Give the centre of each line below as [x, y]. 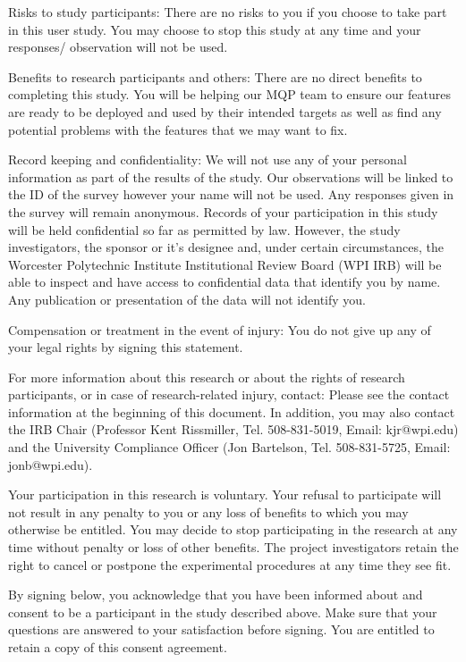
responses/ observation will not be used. [118, 47]
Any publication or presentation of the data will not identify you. [187, 299]
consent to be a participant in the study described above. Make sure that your [223, 612]
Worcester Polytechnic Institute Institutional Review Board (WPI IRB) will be [225, 264]
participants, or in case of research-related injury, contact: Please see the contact [229, 394]
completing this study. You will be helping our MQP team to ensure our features [229, 94]
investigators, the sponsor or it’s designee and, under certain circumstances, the [226, 247]
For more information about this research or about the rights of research [207, 377]
